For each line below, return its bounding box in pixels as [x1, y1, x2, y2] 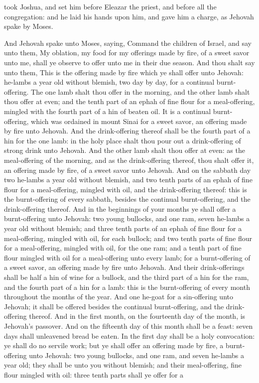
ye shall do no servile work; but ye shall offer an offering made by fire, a [4, 340, 224, 351]
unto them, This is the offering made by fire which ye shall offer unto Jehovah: [4, 67, 244, 77]
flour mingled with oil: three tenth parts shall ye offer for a [4, 369, 184, 380]
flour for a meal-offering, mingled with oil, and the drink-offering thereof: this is [4, 184, 247, 194]
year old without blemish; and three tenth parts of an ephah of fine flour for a [4, 223, 242, 234]
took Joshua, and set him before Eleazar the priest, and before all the [4, 1, 217, 11]
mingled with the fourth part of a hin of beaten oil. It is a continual [4, 106, 211, 116]
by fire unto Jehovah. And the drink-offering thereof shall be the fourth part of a [4, 126, 251, 136]
